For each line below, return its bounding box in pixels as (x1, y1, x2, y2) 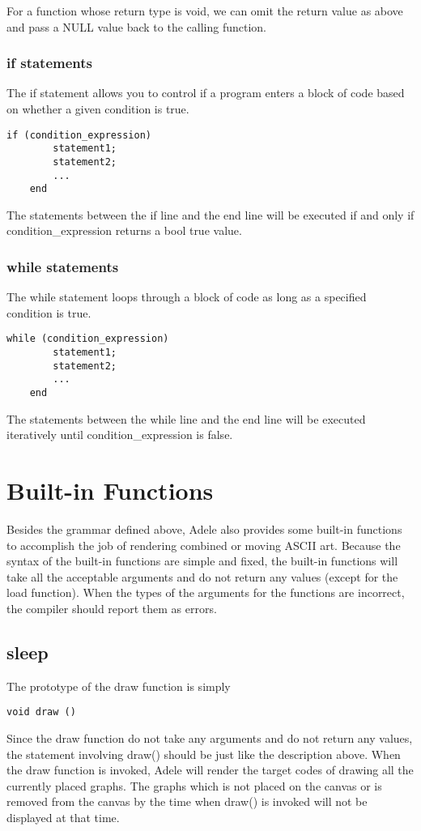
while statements (6, 256, 119, 276)
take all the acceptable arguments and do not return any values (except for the (6, 568, 398, 585)
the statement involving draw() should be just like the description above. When (6, 745, 401, 762)
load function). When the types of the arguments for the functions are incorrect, (6, 584, 405, 601)
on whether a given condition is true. (6, 100, 189, 117)
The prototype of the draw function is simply (6, 677, 231, 694)
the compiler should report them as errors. (6, 600, 217, 617)
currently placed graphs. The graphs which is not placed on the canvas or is (6, 777, 382, 794)
